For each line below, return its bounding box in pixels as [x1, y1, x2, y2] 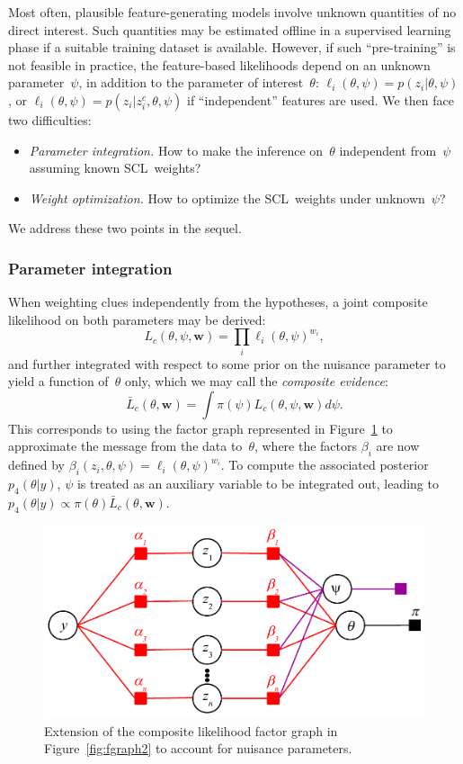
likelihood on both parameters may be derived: [8, 310, 266, 328]
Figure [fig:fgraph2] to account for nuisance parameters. [44, 739, 352, 758]
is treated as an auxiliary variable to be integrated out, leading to [76, 474, 439, 493]
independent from [339, 140, 437, 159]
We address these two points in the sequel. [8, 219, 242, 238]
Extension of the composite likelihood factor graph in [44, 721, 338, 740]
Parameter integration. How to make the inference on [29, 140, 324, 159]
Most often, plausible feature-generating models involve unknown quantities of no [8, 3, 457, 21]
